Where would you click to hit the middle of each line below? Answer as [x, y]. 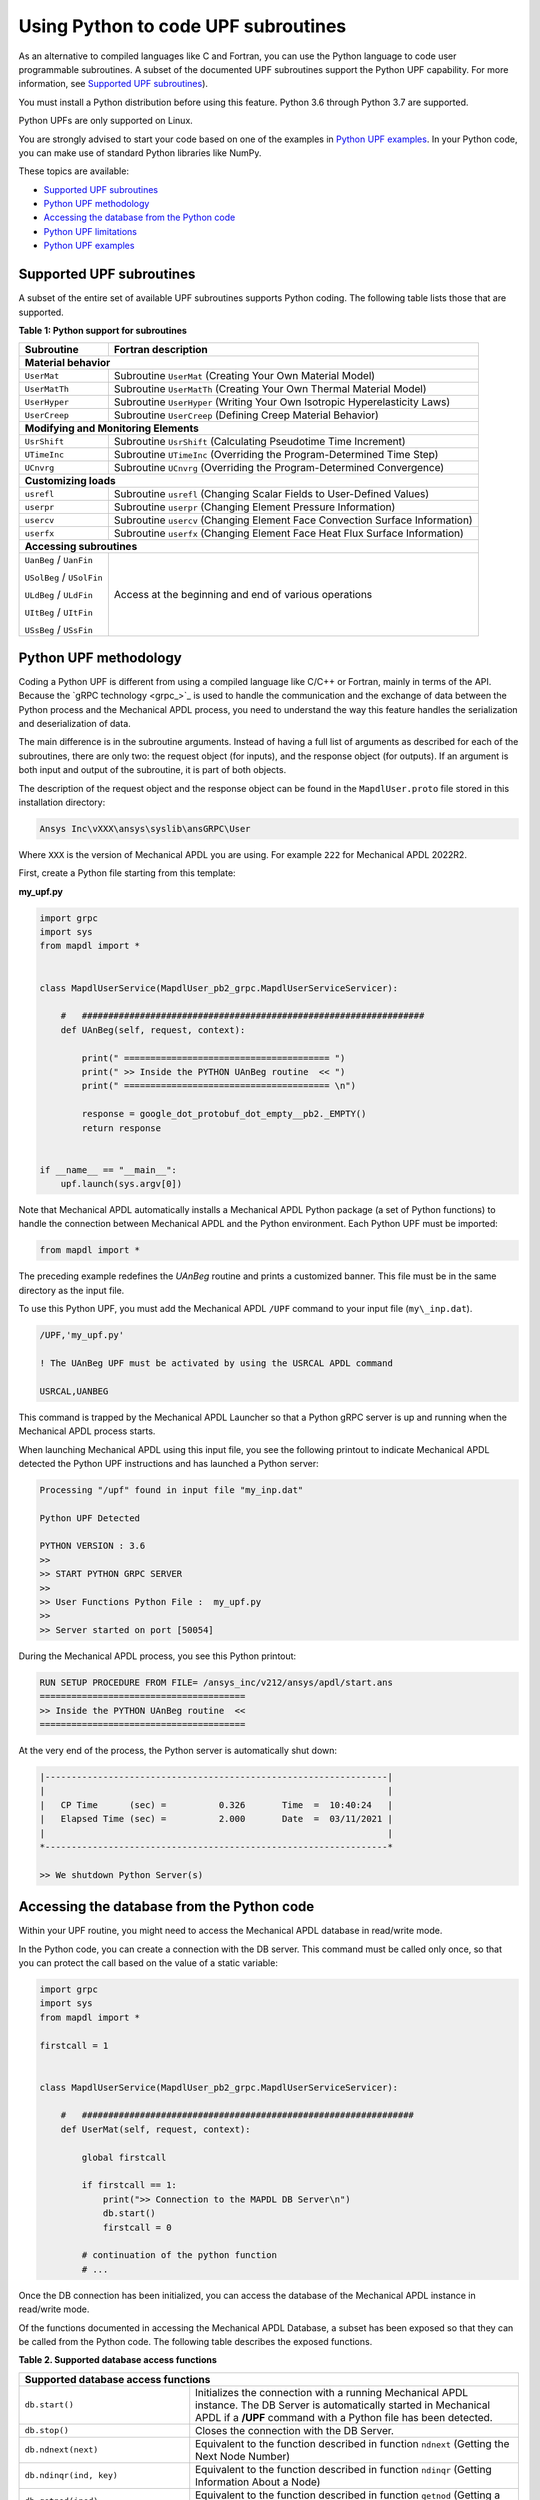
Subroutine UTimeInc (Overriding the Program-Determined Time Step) [276, 455]
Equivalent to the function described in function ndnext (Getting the [352, 2443]
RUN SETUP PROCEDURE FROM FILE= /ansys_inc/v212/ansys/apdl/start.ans [216, 1682]
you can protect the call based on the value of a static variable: [148, 1962]
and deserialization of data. [75, 723]
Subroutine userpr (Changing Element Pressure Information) [254, 507]
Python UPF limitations [90, 231]
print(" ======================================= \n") [219, 1086]
